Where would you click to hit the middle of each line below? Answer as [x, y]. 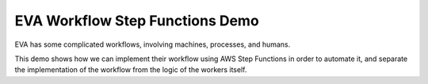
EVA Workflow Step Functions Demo [137, 21]
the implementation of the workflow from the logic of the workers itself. [131, 70]
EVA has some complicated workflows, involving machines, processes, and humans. [153, 44]
